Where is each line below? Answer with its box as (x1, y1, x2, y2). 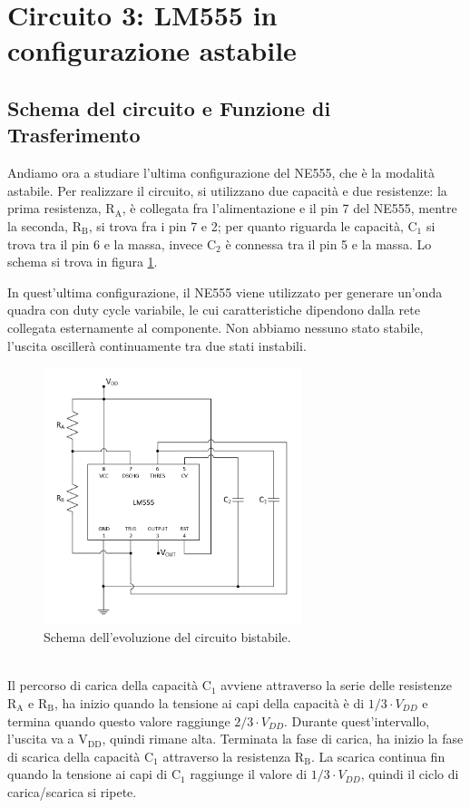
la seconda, (7, 216, 68, 235)
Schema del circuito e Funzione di (7, 93, 331, 122)
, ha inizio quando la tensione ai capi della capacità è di (54, 693, 365, 712)
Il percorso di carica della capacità (7, 676, 199, 695)
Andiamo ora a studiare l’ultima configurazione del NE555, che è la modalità (7, 163, 435, 182)
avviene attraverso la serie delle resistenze (220, 676, 453, 695)
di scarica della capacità (7, 746, 141, 765)
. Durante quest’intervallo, (284, 711, 430, 730)
